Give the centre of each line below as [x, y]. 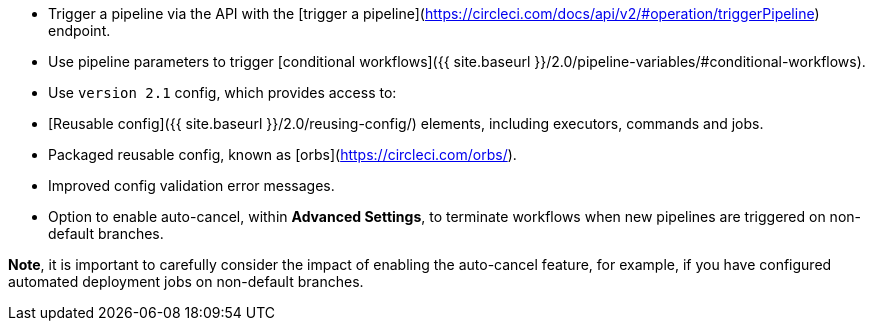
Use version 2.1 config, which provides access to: [222, 92]
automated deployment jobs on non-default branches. [186, 281]
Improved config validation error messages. [191, 185]
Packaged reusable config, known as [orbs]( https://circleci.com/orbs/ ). [282, 154]
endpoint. [79, 30]
